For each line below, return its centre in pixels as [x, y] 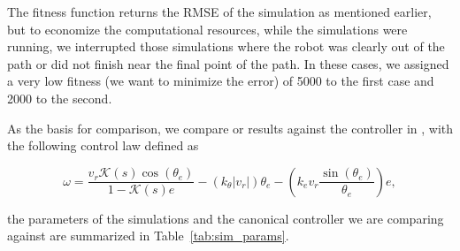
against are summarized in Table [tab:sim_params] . [148, 236]
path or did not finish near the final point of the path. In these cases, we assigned [228, 63]
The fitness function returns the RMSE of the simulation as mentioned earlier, [219, 11]
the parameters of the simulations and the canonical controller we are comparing [226, 218]
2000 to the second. [60, 98]
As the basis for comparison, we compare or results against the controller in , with [230, 128]
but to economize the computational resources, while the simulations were [207, 29]
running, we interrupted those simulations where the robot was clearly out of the [226, 46]
